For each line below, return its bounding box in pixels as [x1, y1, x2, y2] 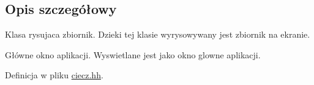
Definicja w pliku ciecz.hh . [5, 69, 103, 81]
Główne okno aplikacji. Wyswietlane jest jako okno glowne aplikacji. [5, 48, 261, 61]
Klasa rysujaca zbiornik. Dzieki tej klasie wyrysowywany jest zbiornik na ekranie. [5, 28, 310, 41]
